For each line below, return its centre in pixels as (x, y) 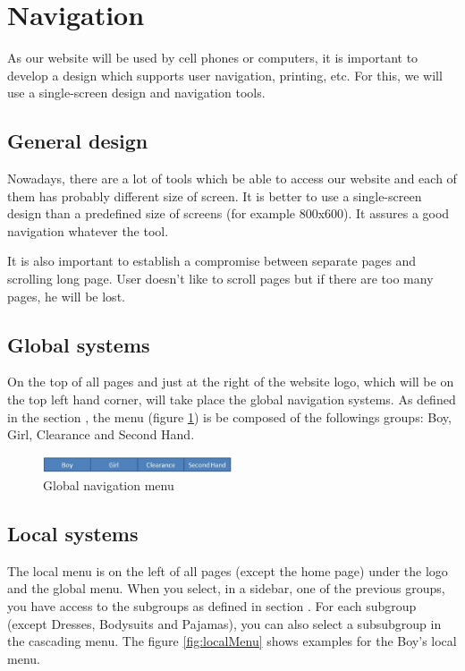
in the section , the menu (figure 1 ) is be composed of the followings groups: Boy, (229, 416)
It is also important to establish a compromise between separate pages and (212, 261)
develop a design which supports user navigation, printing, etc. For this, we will (225, 75)
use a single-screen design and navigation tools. (136, 93)
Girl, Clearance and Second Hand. (101, 434)
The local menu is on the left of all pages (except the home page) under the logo (228, 570)
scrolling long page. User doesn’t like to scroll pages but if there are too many (220, 279)
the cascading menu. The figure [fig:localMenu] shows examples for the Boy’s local (232, 641)
